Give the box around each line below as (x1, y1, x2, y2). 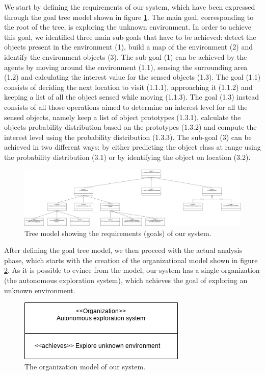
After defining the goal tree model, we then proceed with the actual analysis (4, 245, 242, 255)
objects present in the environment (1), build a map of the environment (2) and (4, 41, 253, 52)
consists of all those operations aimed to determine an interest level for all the (4, 101, 248, 112)
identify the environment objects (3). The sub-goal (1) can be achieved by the (4, 51, 247, 62)
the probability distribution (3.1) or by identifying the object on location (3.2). (4, 151, 251, 162)
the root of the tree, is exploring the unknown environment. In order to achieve (4, 21, 251, 32)
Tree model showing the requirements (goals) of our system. (24, 227, 211, 238)
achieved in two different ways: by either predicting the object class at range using (4, 142, 261, 152)
